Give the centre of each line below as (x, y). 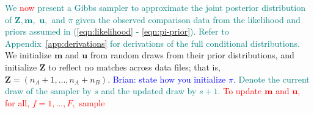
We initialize (28, 55)
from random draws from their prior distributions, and (192, 55)
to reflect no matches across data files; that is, (134, 67)
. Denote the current (271, 79)
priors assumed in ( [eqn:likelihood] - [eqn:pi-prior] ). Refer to (117, 31)
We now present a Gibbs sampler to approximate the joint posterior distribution (155, 7)
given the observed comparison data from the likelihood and (188, 19)
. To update (240, 91)
